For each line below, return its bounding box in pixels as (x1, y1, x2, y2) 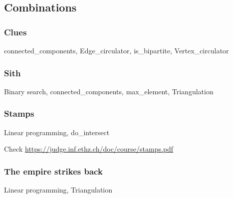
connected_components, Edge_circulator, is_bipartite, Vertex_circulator (4, 45, 229, 55)
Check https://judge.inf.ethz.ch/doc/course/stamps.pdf (4, 144, 174, 154)
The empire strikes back (4, 165, 103, 177)
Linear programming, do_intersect (4, 127, 110, 137)
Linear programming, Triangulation (4, 185, 113, 195)
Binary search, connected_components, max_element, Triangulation (4, 86, 214, 96)
